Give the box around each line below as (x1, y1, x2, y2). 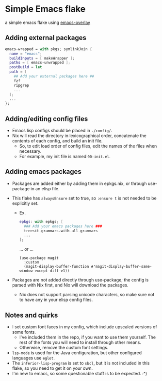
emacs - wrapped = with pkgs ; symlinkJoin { (5, 46, 92, 52)
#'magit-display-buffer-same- (91, 264, 152, 269)
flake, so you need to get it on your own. (12, 365, 93, 371)
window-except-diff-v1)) (19, 268, 70, 274)
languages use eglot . (12, 355, 55, 361)
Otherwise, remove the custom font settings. (19, 344, 109, 350)
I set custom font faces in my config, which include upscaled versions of (12, 323, 157, 330)
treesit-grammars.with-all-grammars (23, 228, 98, 233)
